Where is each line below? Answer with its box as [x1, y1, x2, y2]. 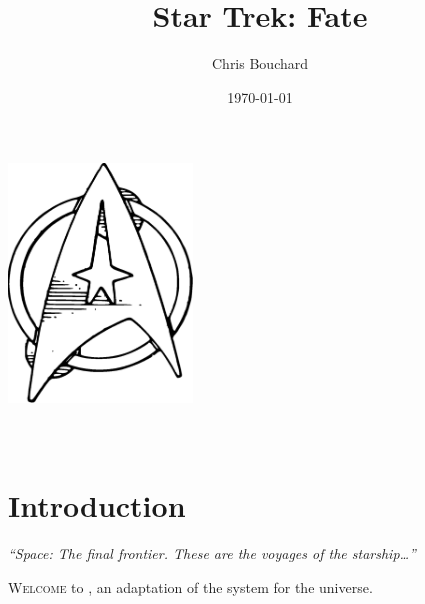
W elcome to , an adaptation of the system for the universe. [8, 576, 373, 597]
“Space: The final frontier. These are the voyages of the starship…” [8, 543, 416, 564]
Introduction [8, 485, 186, 526]
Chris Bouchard [211, 53, 309, 74]
